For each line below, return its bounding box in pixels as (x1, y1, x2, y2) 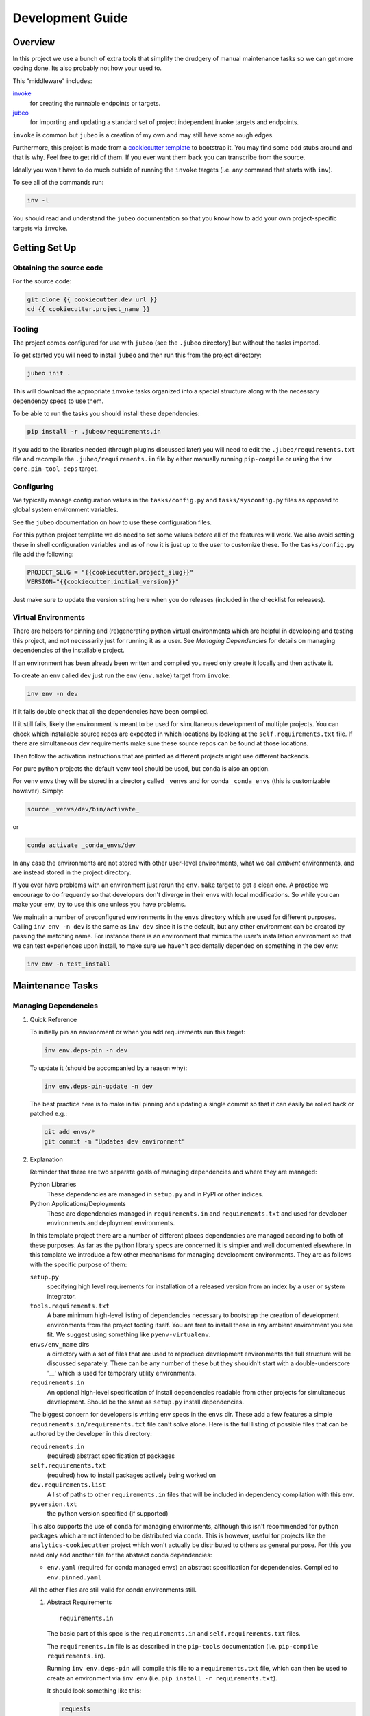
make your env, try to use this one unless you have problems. (12, 900, 186, 909)
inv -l (27, 196, 49, 205)
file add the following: (12, 550, 74, 558)
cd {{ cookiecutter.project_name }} (27, 305, 151, 313)
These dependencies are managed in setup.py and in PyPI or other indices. (47, 1190, 264, 1198)
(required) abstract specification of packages (47, 1452, 175, 1460)
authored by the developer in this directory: (29, 1430, 152, 1438)
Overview (12, 36, 56, 48)
